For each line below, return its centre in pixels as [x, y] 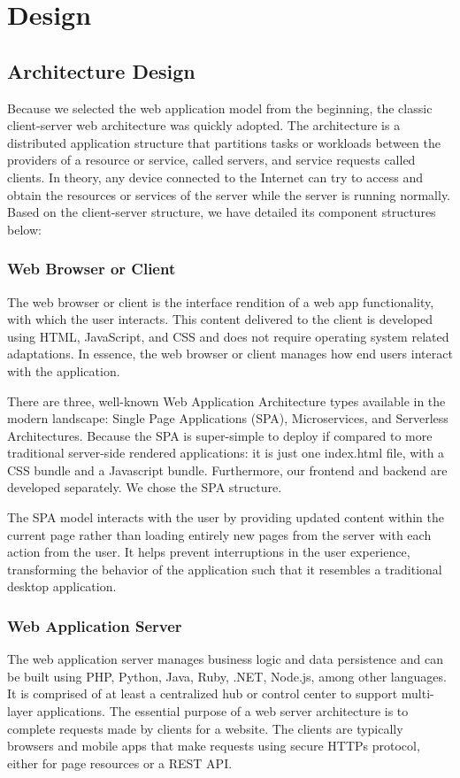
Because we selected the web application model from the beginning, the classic [220, 108]
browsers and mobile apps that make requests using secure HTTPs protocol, [214, 746]
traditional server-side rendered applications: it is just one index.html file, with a [226, 453]
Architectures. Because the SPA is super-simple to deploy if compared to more [220, 435]
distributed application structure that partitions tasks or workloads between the [224, 142]
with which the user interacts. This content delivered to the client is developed [220, 319]
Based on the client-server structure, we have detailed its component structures [222, 212]
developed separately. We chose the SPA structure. [145, 487]
